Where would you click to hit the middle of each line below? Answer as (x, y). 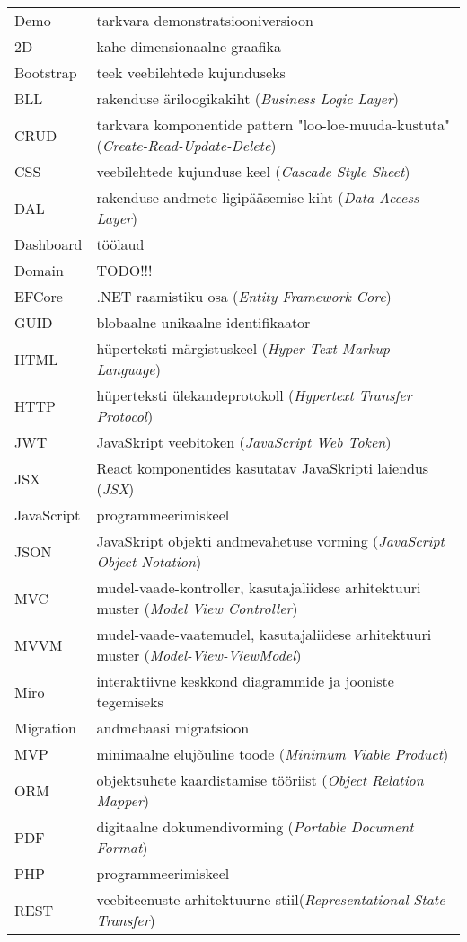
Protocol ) (125, 416)
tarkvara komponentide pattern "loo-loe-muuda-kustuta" (273, 124)
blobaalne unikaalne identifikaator (203, 322)
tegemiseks (130, 702)
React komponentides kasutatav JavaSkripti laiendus (263, 468)
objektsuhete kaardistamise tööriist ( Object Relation (260, 780)
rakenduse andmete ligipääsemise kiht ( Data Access (258, 197)
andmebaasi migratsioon (173, 728)
